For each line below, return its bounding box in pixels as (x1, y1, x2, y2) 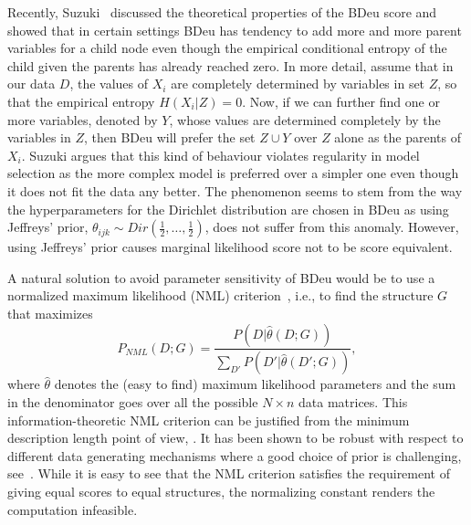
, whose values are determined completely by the (169, 110, 441, 129)
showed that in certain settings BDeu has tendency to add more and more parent (7, 20, 462, 39)
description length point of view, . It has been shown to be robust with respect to (7, 428, 464, 447)
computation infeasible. (7, 499, 138, 519)
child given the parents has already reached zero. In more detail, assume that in (7, 56, 454, 75)
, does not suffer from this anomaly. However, (204, 217, 459, 236)
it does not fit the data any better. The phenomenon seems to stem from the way (7, 181, 463, 200)
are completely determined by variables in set (171, 74, 425, 93)
